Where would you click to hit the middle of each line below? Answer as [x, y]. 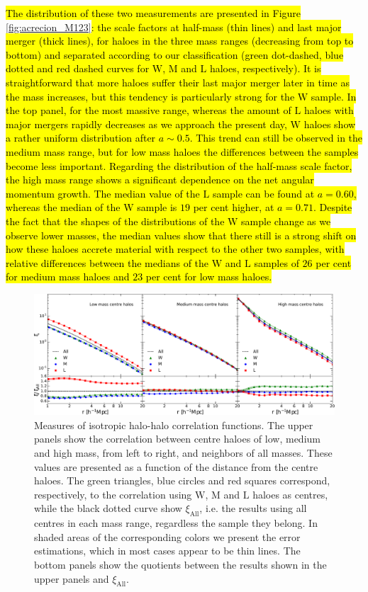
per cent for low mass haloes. [209, 277]
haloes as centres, [290, 494]
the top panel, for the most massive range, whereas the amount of [149, 110]
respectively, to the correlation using [113, 494]
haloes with [329, 110]
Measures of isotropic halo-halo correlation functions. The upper [174, 425]
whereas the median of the [63, 207]
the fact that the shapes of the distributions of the [115, 221]
